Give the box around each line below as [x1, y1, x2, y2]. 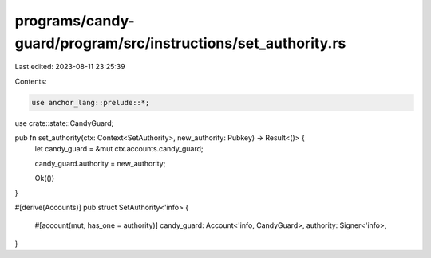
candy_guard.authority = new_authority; [34, 158, 166, 168]
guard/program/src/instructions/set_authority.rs [14, 34, 346, 52]
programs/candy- [14, 12, 135, 29]
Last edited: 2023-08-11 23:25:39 [14, 62, 125, 72]
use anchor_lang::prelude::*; [31, 98, 150, 107]
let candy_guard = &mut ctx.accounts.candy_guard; [34, 144, 204, 154]
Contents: [14, 76, 47, 86]
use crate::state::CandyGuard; [14, 118, 114, 127]
